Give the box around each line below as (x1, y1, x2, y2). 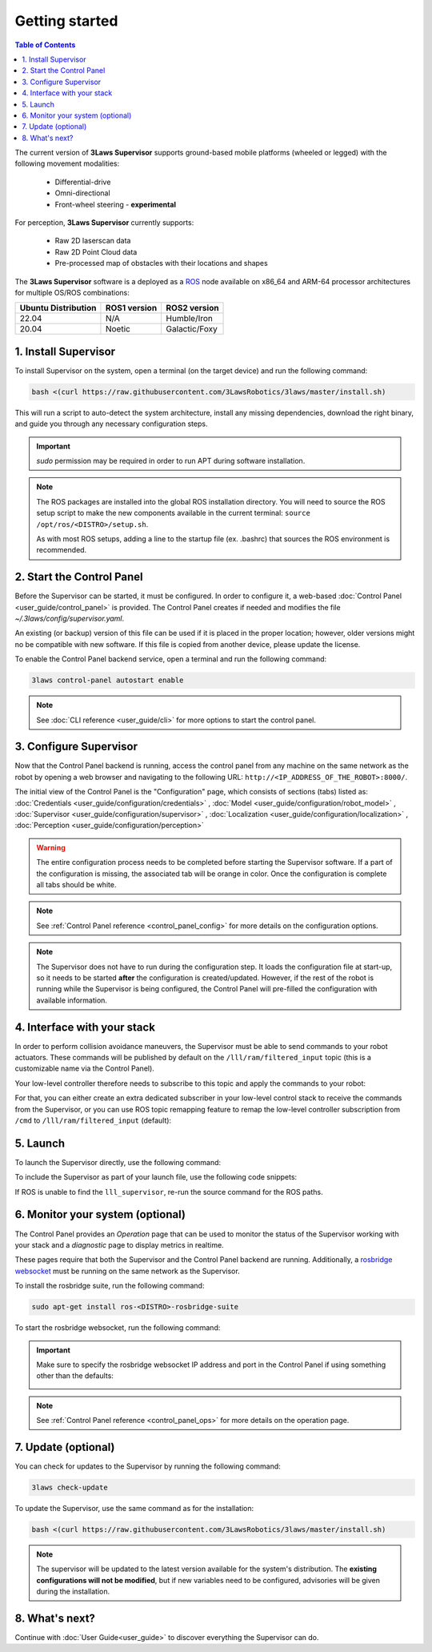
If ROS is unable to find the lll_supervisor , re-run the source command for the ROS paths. (14, 1187, 323, 1196)
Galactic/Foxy (166, 324, 218, 335)
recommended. (36, 545, 87, 555)
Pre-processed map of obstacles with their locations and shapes (54, 259, 268, 268)
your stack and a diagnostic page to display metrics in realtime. (14, 1240, 224, 1249)
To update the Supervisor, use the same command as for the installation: (14, 1503, 254, 1513)
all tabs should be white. (36, 880, 117, 889)
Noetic (105, 324, 131, 335)
